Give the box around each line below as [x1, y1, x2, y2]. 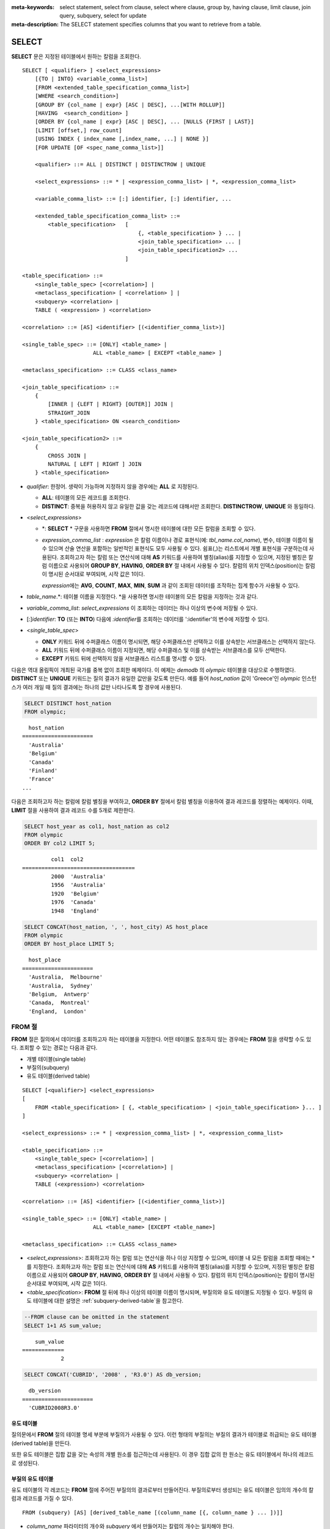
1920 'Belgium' [51, 890, 100, 897]
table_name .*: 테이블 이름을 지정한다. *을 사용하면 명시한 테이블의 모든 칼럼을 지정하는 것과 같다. [26, 593, 258, 601]
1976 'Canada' [51, 899, 97, 906]
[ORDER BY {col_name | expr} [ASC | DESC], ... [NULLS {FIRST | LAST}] [34, 118, 254, 125]
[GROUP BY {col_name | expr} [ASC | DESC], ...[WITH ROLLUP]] [34, 101, 226, 108]
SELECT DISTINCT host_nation [24, 700, 112, 706]
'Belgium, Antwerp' [28, 991, 90, 998]
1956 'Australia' [51, 881, 106, 889]
